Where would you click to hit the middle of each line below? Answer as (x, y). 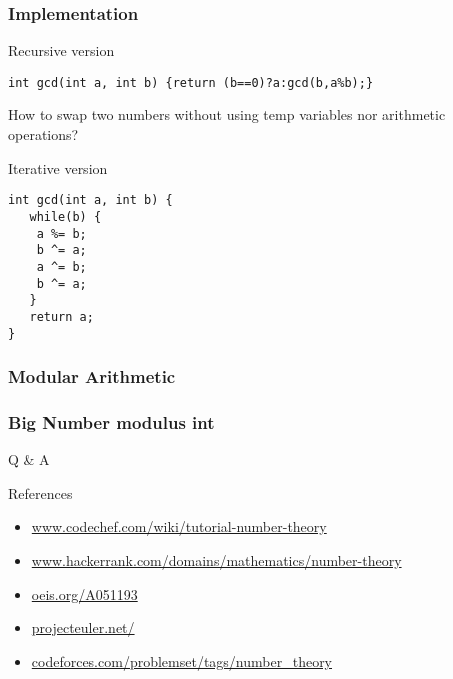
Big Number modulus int (111, 421)
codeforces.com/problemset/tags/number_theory (182, 660)
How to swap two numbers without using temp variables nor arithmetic (227, 114)
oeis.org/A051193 (84, 593)
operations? (43, 134)
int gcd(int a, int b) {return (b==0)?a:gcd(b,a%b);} (191, 82)
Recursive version (61, 50)
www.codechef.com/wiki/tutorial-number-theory (179, 526)
